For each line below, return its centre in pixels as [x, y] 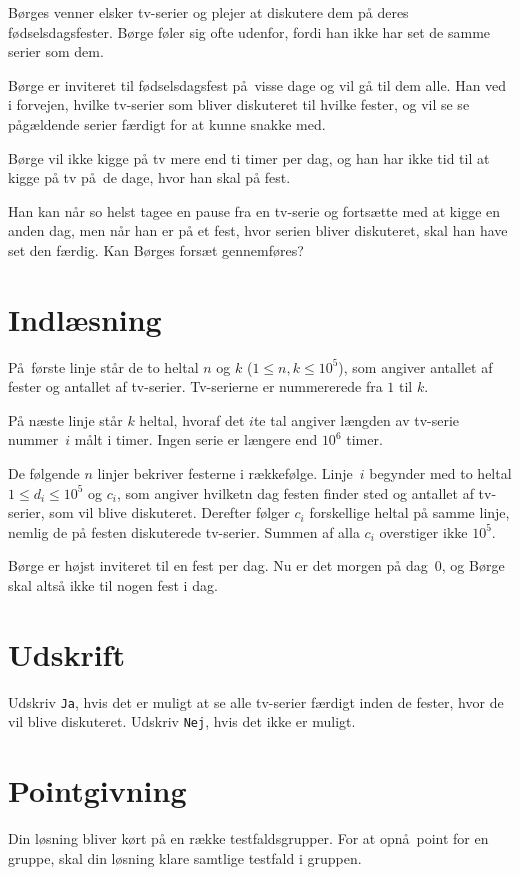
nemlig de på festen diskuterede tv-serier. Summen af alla [184, 531]
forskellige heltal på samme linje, [409, 512]
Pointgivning [97, 790]
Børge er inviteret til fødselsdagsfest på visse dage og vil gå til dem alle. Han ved [257, 84]
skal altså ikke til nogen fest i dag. [113, 585]
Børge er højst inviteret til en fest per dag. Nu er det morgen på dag [218, 565]
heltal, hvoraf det [192, 419]
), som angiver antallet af [415, 366]
